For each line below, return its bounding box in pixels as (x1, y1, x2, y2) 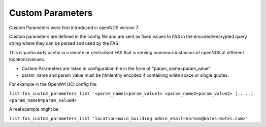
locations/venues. (9, 57, 45, 63)
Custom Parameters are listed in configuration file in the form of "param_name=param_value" (21, 65, 211, 71)
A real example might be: (9, 106, 60, 112)
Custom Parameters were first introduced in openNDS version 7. (9, 25, 139, 31)
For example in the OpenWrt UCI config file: (9, 81, 98, 87)
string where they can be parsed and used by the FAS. (9, 40, 120, 46)
